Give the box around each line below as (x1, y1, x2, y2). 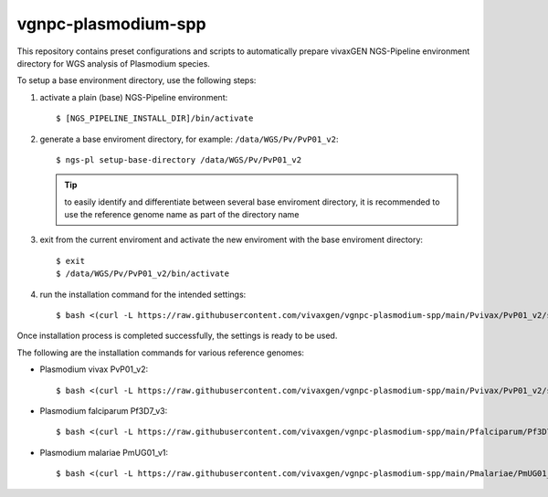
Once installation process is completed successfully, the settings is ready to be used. (16, 330, 338, 342)
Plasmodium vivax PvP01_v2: (39, 364, 149, 375)
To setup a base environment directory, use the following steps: (16, 75, 257, 86)
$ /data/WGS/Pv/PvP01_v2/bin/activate (56, 269, 230, 279)
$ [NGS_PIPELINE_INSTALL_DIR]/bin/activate (56, 113, 254, 123)
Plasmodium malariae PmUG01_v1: (39, 447, 169, 458)
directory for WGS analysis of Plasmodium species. (16, 58, 210, 69)
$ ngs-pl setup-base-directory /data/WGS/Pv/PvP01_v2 (56, 154, 301, 164)
